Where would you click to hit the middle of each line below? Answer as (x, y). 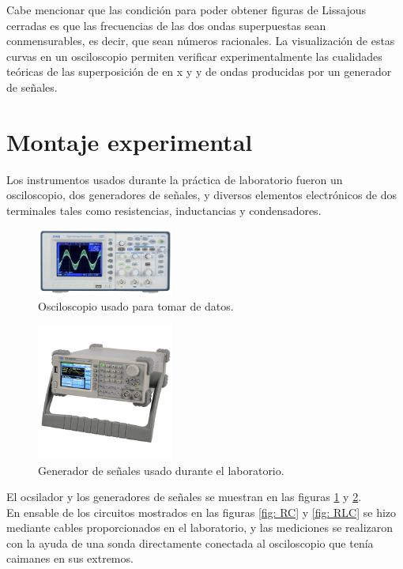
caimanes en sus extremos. (70, 558)
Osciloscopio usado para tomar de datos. (136, 305)
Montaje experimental (130, 141)
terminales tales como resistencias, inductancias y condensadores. (164, 210)
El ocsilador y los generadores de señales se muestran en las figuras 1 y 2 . (184, 497)
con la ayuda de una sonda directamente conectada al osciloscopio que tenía (190, 543)
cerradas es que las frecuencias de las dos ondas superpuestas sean (166, 25)
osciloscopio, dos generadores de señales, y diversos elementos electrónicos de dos (202, 195)
